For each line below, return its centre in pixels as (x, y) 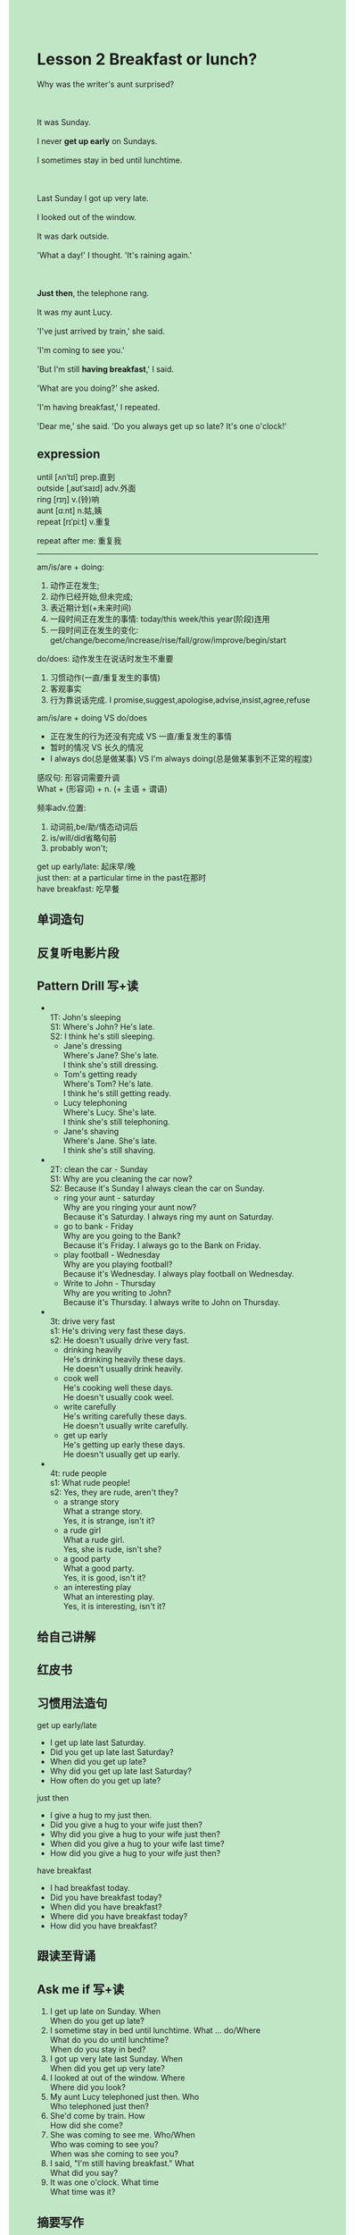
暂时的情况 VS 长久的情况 (96, 747)
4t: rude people (78, 1473)
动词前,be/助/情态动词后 (94, 826)
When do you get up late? (97, 2021)
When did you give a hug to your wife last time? (137, 1843)
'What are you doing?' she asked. (98, 388)
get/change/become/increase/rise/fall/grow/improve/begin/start (168, 640)
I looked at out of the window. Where (117, 2078)
